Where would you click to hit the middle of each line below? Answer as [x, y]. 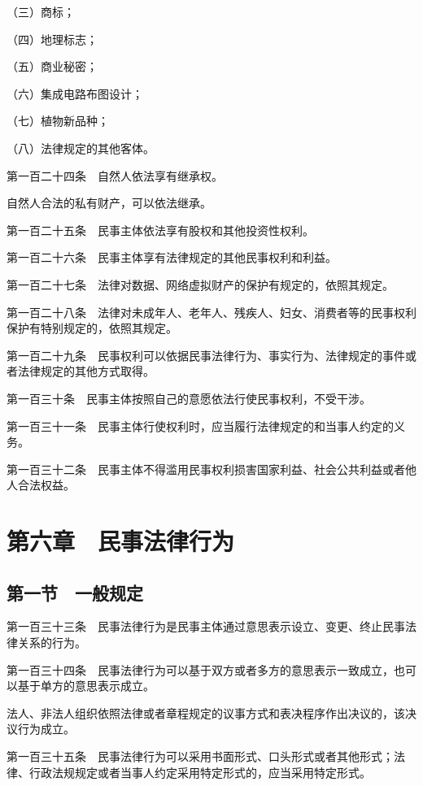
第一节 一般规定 [75, 592]
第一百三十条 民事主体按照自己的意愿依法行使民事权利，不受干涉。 [189, 398]
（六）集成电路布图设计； [75, 93]
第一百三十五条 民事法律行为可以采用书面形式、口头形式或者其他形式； [200, 756]
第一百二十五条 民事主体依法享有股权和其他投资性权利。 [160, 230]
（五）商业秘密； [52, 66]
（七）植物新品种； [58, 121]
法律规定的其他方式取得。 [86, 371]
